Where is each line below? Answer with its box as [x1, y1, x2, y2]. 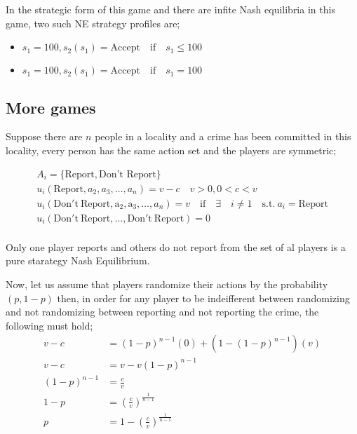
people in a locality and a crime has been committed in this [95, 129, 351, 144]
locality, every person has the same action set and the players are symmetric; [6, 142, 337, 157]
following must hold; [6, 318, 93, 332]
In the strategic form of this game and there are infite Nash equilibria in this [6, 2, 335, 16]
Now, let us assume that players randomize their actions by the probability [6, 276, 328, 291]
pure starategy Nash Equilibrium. [6, 253, 150, 268]
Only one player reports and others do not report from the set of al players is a [6, 239, 346, 254]
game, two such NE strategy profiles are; [6, 15, 180, 30]
